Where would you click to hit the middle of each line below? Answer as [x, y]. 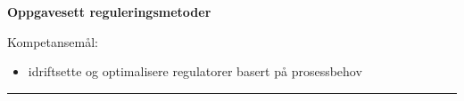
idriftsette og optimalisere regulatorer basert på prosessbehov [195, 71]
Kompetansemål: [53, 41]
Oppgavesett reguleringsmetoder [109, 12]
